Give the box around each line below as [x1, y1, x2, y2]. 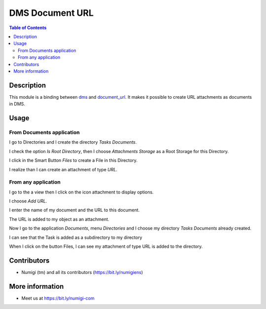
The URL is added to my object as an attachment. [9, 216, 109, 222]
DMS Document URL [9, 7, 94, 18]
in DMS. [9, 101, 26, 107]
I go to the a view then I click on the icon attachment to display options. [9, 189, 154, 195]
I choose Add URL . [9, 198, 47, 204]
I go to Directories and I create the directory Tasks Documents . [9, 139, 137, 145]
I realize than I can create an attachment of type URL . [9, 166, 118, 172]
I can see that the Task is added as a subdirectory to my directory [9, 234, 142, 240]
